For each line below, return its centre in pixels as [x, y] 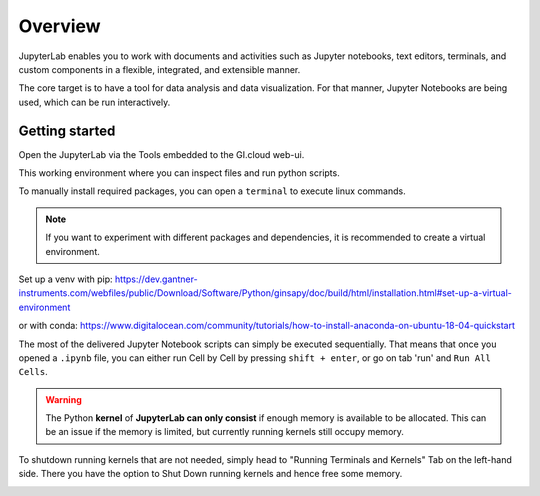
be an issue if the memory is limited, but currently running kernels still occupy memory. [225, 432]
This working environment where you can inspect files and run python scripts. [179, 173]
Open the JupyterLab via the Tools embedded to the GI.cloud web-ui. [161, 154]
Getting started [67, 130]
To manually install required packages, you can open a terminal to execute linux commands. [212, 191]
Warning [63, 399]
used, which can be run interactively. [94, 102]
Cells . [33, 372]
